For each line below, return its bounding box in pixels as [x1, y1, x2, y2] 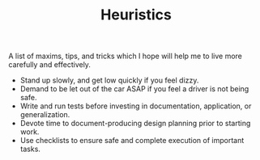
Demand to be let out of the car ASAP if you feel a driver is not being [19, 84, 249, 94]
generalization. [19, 110, 70, 120]
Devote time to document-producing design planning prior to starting [19, 119, 251, 128]
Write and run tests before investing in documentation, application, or [19, 101, 252, 111]
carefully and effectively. [8, 60, 92, 69]
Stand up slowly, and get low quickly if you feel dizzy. [19, 75, 199, 86]
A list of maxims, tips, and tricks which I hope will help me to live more [8, 51, 243, 61]
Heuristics [100, 6, 172, 24]
